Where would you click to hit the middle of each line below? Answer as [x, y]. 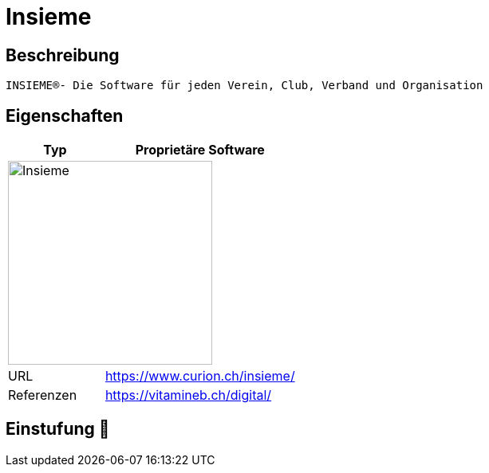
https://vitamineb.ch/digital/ [188, 395]
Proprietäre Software [200, 150]
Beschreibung [63, 55]
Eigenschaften [65, 115]
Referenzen [43, 395]
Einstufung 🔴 [58, 429]
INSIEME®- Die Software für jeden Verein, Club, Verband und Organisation [244, 86]
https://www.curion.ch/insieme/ [200, 376]
